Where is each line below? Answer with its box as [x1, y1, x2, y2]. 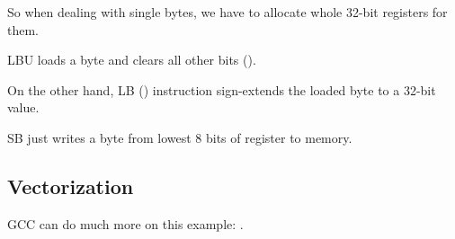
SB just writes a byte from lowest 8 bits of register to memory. [7, 128, 352, 146]
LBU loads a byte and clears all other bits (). [7, 50, 256, 69]
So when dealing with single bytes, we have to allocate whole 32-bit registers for [7, 3, 448, 21]
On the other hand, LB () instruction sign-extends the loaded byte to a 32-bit [7, 80, 436, 99]
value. [7, 98, 40, 117]
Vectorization [7, 172, 134, 199]
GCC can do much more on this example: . [7, 214, 244, 233]
